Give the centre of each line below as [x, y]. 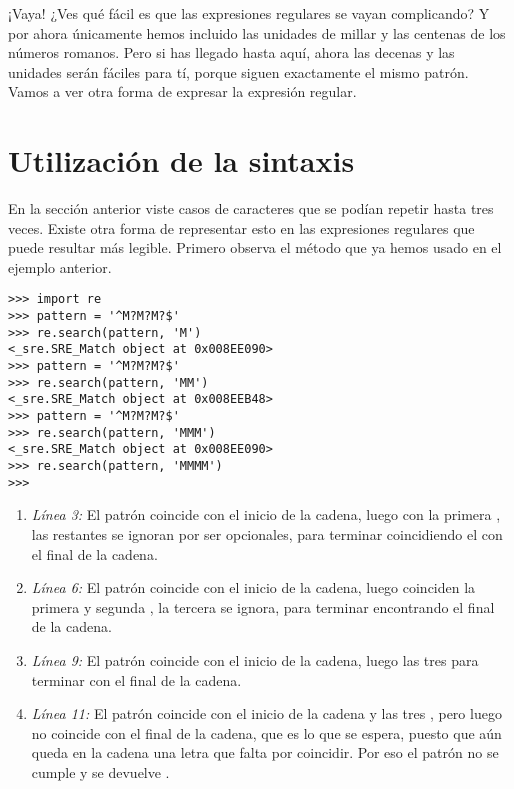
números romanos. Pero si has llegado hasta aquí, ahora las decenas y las [231, 52]
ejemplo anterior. [60, 266]
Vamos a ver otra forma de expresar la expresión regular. [182, 91]
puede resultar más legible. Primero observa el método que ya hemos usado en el [255, 247]
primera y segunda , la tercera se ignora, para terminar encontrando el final [263, 606]
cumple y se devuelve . [100, 771]
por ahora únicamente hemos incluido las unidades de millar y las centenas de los [257, 32]
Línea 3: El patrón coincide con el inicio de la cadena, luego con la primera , [266, 514]
